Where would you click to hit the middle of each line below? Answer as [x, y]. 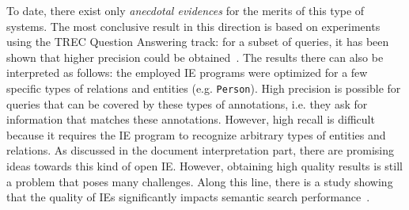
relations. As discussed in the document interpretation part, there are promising [200, 150]
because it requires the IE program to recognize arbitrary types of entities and [196, 134]
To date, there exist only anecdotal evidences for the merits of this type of [186, 10]
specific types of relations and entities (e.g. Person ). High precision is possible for [204, 88]
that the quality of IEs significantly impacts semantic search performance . [188, 197]
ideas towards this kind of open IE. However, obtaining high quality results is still [204, 166]
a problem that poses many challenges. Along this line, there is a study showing [200, 181]
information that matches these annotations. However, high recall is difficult [191, 119]
